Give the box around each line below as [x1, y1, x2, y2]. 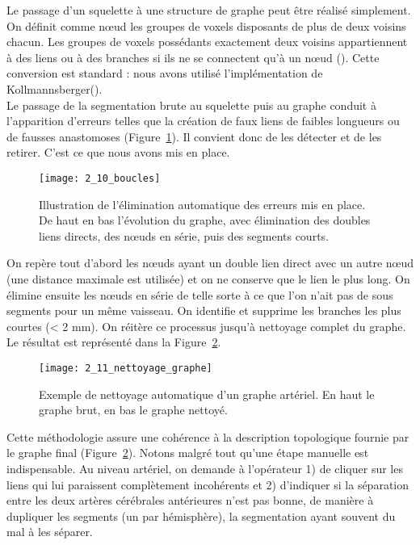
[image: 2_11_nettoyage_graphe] [39, 362, 212, 374]
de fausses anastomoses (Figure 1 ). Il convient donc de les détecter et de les [6, 128, 382, 145]
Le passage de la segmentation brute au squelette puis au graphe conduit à [6, 96, 376, 113]
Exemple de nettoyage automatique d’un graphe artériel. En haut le [39, 385, 375, 402]
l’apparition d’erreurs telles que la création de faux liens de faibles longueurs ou [6, 112, 400, 129]
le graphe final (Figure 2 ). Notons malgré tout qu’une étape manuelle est [6, 444, 369, 461]
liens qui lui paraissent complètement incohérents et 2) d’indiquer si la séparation [6, 476, 409, 493]
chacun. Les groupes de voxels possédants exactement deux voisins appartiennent [6, 33, 408, 50]
